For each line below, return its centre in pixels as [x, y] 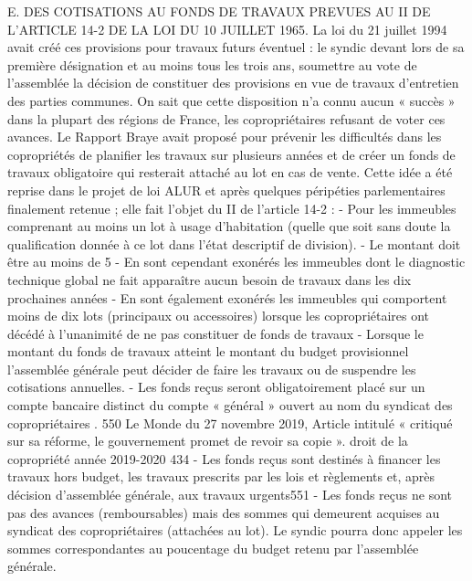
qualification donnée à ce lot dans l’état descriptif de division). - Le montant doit [234, 243]
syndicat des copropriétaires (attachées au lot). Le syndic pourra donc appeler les [235, 530]
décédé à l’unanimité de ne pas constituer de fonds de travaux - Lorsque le [215, 333]
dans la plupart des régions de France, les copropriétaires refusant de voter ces [226, 118]
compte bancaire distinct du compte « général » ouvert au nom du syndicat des [230, 405]
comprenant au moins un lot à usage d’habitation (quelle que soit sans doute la [229, 226]
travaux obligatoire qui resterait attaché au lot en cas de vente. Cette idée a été [230, 172]
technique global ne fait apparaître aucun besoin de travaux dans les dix [210, 279]
